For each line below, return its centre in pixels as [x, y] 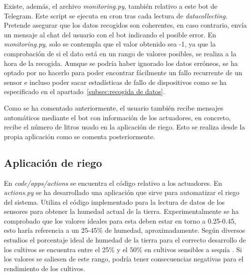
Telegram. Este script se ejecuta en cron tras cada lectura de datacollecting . [116, 15]
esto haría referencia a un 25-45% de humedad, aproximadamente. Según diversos [125, 230]
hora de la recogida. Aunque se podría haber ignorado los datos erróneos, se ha [121, 63]
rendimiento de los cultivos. [44, 268]
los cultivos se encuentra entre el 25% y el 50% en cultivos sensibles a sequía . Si [123, 249]
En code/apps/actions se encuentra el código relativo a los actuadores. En [113, 183]
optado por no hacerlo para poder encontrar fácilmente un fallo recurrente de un [123, 73]
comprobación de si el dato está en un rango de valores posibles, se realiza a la [120, 53]
